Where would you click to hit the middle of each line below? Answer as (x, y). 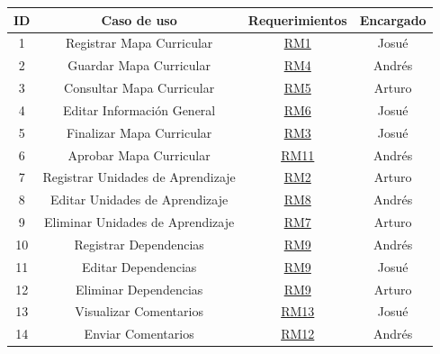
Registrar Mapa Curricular (139, 43)
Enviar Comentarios (139, 334)
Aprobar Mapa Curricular (139, 154)
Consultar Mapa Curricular (139, 88)
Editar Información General (139, 109)
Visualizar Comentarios (139, 311)
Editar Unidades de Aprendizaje (139, 200)
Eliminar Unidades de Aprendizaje (139, 222)
